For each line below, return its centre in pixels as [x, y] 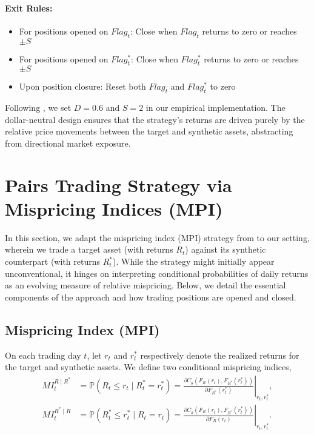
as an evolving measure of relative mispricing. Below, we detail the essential [145, 285]
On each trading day [43, 355]
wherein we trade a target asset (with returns [89, 249]
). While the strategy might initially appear [193, 261]
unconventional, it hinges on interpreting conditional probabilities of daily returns [157, 273]
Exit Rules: [29, 8]
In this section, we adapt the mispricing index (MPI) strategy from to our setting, [157, 237]
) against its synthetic [225, 249]
